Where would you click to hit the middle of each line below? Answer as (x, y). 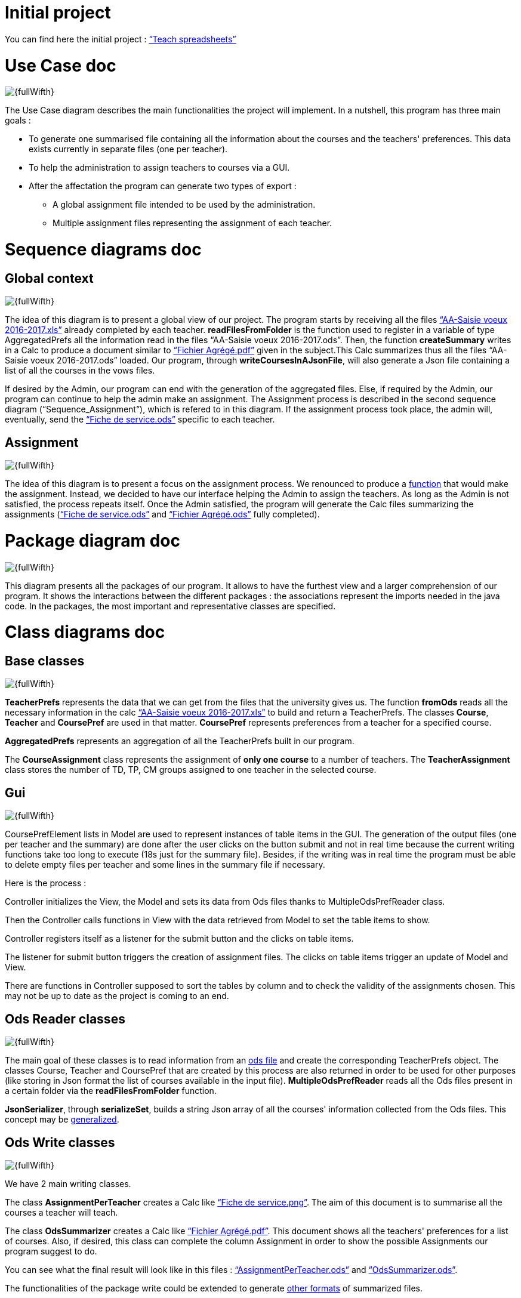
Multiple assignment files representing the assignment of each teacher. (192, 223)
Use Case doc (61, 65)
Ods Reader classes (65, 1019)
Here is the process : (46, 883)
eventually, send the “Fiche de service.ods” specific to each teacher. (140, 420)
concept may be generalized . (62, 1120)
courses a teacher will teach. (61, 1212)
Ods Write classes (60, 1142)
